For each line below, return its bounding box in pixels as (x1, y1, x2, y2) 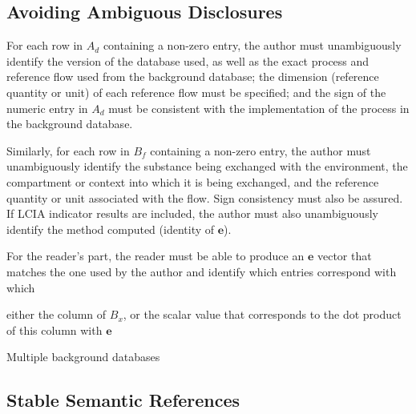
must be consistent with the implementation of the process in (108, 99, 410, 116)
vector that (317, 247, 372, 264)
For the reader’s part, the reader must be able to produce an (6, 247, 305, 264)
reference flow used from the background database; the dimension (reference (6, 68, 379, 85)
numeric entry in (6, 99, 88, 116)
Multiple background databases (6, 348, 160, 365)
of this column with (6, 321, 103, 338)
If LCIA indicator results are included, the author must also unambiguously (6, 205, 378, 222)
